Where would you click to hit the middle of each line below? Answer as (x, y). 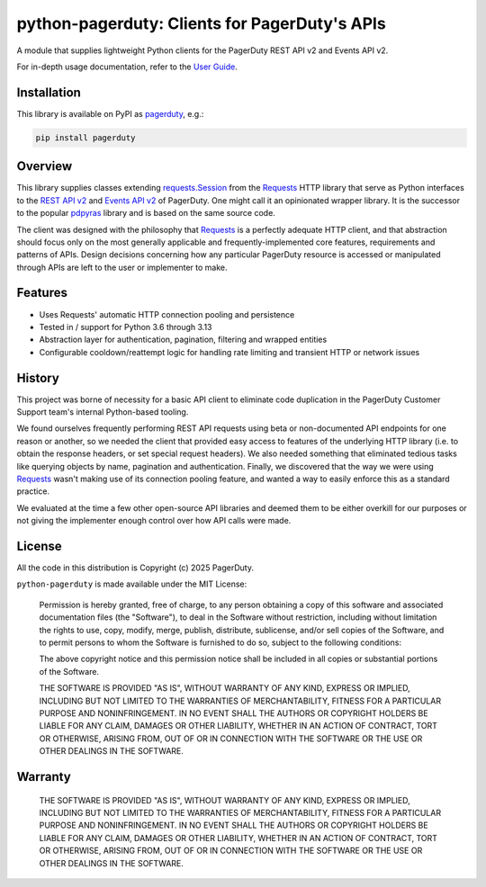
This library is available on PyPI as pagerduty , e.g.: (110, 113)
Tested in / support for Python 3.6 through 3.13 (126, 327)
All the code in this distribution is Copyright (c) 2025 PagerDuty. (135, 568)
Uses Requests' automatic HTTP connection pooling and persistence (167, 314)
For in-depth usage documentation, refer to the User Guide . (127, 67)
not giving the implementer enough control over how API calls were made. (154, 521)
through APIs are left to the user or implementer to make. (122, 267)
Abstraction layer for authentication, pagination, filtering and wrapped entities (183, 340)
